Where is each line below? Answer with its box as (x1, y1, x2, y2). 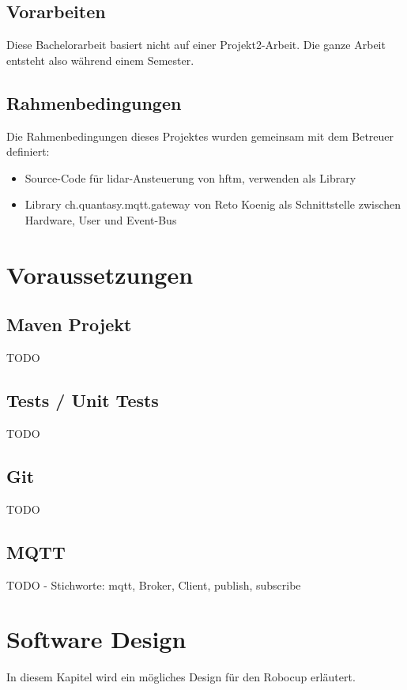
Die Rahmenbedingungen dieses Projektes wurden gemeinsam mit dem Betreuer (6, 127, 394, 144)
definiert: (6, 143, 50, 160)
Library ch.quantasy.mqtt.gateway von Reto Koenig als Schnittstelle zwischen (24, 196, 401, 213)
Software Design (6, 623, 187, 655)
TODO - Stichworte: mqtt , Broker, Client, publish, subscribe (6, 576, 301, 593)
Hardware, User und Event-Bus (24, 211, 177, 228)
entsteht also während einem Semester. (6, 51, 194, 68)
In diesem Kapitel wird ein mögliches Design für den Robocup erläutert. (6, 669, 356, 685)
